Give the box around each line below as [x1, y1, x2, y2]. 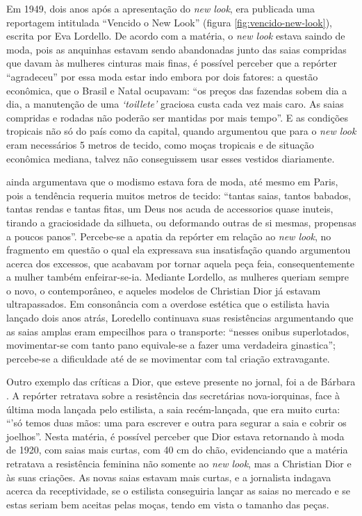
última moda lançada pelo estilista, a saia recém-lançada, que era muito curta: [6, 401, 340, 416]
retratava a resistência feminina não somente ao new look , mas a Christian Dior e [6, 456, 352, 470]
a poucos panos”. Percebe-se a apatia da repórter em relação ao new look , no [6, 228, 331, 243]
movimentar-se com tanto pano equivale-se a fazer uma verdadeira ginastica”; [6, 338, 336, 352]
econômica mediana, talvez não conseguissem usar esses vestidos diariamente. [6, 151, 335, 165]
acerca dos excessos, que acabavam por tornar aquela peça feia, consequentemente [6, 256, 354, 270]
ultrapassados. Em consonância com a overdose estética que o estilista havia [6, 297, 330, 311]
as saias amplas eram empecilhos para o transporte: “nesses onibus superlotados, [6, 324, 349, 338]
